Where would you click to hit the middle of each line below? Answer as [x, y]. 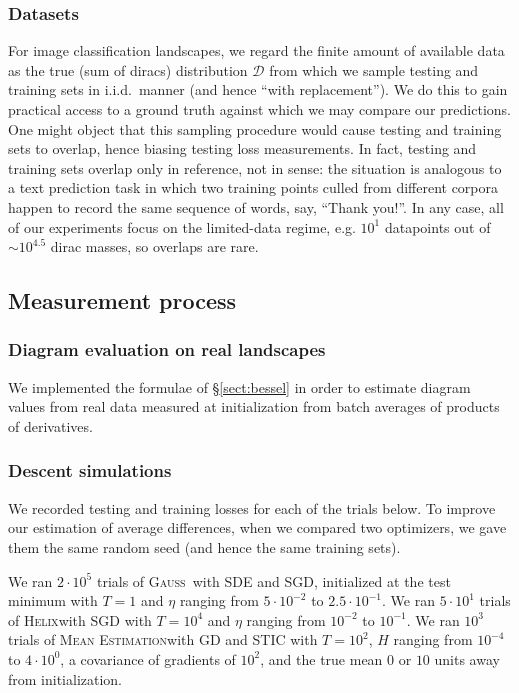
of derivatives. [50, 425]
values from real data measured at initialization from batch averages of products [254, 406]
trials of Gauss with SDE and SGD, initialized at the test [273, 580]
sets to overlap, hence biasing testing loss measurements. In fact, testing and [242, 148]
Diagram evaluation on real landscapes [167, 349]
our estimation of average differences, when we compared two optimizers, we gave [257, 527]
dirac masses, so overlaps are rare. [154, 246]
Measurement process [122, 300]
